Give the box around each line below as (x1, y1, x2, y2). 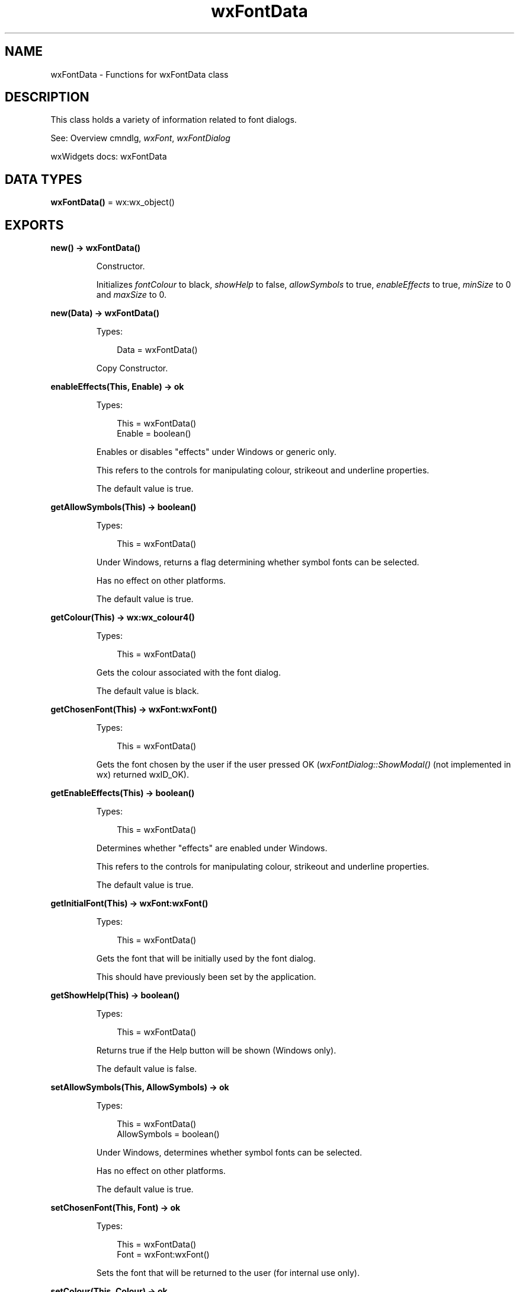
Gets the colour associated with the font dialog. (96, 667, 281, 678)
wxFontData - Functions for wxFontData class (50, 69, 229, 79)
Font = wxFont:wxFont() (117, 1249, 210, 1260)
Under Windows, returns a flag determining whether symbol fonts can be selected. (96, 557, 419, 568)
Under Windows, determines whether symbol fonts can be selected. (96, 1147, 363, 1158)
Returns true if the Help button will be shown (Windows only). (96, 1045, 337, 1056)
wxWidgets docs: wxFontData (50, 151, 167, 162)
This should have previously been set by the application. (96, 972, 316, 982)
